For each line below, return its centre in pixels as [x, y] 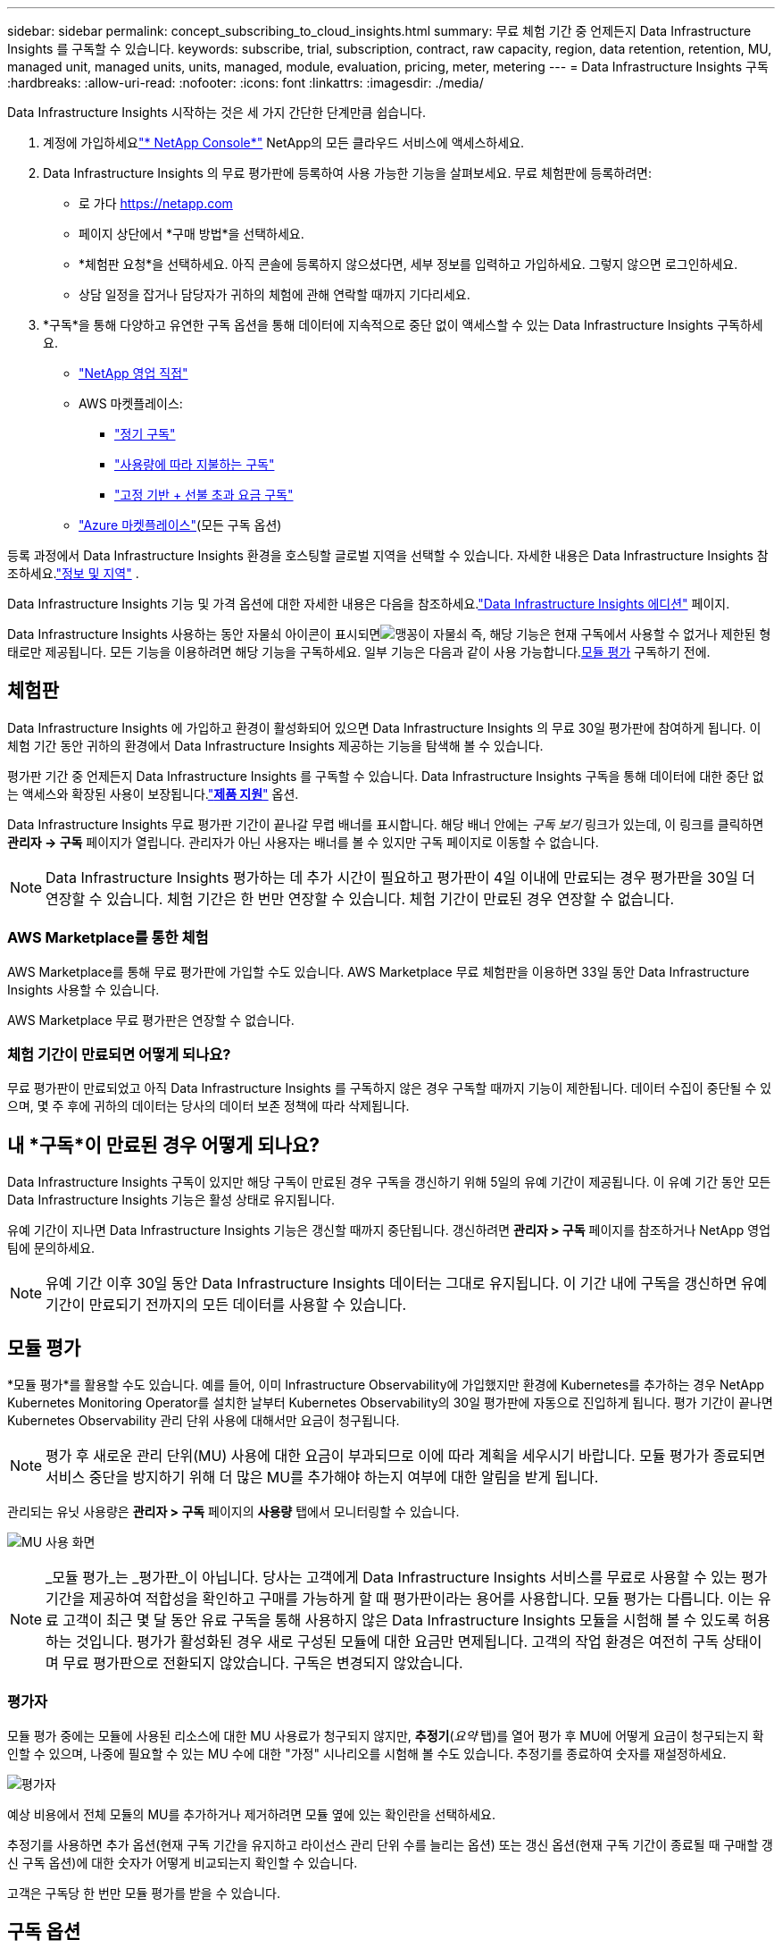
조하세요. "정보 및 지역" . [73, 573]
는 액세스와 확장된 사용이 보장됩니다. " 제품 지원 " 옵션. [153, 793]
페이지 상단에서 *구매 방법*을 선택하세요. [191, 234]
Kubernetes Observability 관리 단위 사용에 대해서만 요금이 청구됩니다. [204, 1421]
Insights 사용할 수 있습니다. [83, 989]
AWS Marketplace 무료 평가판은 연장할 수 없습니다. [151, 1020]
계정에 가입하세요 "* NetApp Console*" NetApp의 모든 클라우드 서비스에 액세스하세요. [284, 143]
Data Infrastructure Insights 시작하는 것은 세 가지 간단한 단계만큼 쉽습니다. [216, 112]
